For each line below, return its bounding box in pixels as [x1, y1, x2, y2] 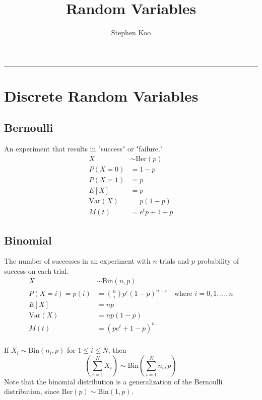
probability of [197, 256, 239, 266]
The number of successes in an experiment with [4, 256, 151, 266]
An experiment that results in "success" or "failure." [4, 143, 163, 154]
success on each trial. [4, 265, 69, 276]
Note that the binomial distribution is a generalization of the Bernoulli [4, 376, 223, 386]
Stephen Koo [111, 27, 151, 38]
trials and [159, 256, 189, 266]
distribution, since [4, 386, 59, 396]
